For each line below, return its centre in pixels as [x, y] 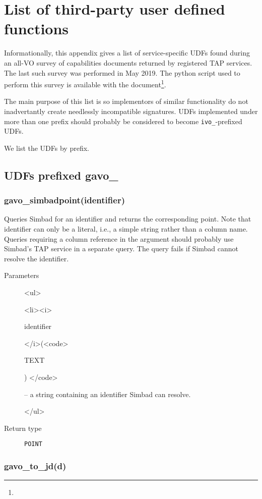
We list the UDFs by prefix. [47, 148]
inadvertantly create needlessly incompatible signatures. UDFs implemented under [131, 111]
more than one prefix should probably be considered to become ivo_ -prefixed [123, 121]
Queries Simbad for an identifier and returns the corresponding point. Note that [128, 219]
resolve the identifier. [37, 258]
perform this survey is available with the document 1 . [85, 84]
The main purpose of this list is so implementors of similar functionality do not [126, 101]
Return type [23, 428]
